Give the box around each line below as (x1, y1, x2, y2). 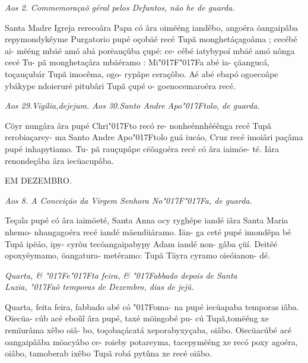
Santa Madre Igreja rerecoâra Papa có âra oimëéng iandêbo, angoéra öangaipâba (5, 21, 298, 33)
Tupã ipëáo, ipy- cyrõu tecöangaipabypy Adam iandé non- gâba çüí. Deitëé (5, 237, 278, 250)
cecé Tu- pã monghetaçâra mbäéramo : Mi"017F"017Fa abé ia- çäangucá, (5, 56, 270, 68)
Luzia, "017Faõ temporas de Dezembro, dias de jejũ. (5, 280, 194, 293)
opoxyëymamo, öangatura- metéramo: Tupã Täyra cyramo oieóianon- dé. (5, 249, 271, 261)
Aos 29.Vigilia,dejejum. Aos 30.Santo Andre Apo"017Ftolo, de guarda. (5, 99, 260, 112)
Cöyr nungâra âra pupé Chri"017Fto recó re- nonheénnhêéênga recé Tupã (5, 119, 272, 131)
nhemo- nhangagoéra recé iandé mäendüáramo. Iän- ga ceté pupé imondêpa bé (5, 225, 291, 238)
